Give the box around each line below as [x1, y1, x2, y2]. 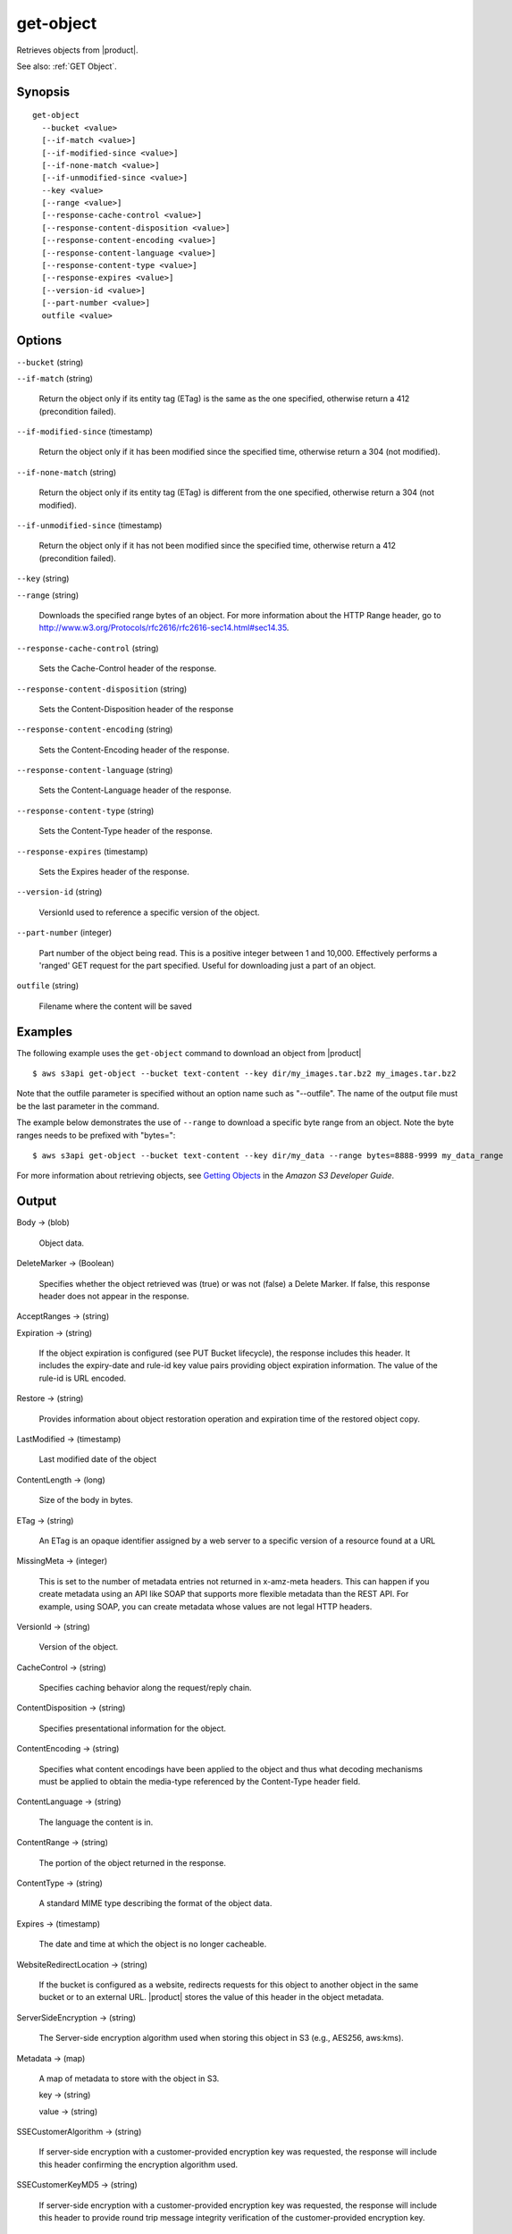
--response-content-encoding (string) [16, 724, 173, 735]
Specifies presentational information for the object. [38, 1723, 227, 1734]
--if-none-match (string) [16, 466, 117, 477]
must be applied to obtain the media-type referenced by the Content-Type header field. [38, 1776, 361, 1787]
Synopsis [16, 84, 71, 99]
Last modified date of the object [38, 1454, 157, 1465]
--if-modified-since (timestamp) [16, 426, 154, 437]
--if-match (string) [16, 373, 94, 383]
